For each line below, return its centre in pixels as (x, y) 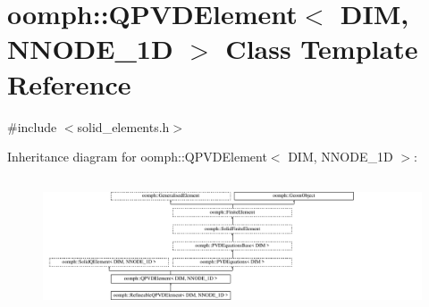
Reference (69, 83)
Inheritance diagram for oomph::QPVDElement (137, 157)
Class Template (322, 49)
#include (32, 126)
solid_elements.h (123, 126)
